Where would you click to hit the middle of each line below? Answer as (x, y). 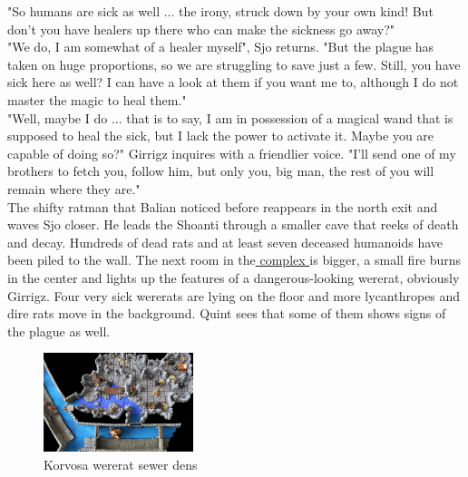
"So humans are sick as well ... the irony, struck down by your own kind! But (220, 11)
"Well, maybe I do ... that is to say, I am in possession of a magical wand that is (230, 117)
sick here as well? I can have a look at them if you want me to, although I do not (233, 82)
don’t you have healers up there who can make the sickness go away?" (201, 29)
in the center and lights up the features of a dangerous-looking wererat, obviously (234, 277)
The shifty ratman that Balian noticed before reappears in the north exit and (223, 206)
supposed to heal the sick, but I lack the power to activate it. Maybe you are (221, 136)
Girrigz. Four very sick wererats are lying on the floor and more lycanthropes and (234, 295)
